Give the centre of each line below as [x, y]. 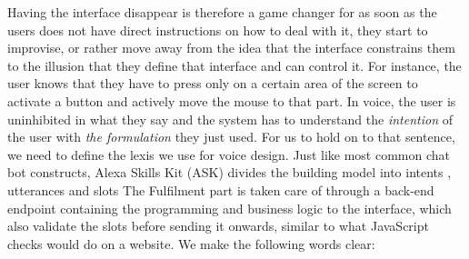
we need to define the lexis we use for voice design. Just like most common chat [229, 154]
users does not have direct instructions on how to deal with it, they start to [218, 30]
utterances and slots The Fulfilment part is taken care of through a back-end [221, 189]
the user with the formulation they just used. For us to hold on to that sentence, [231, 137]
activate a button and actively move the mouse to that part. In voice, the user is [232, 100]
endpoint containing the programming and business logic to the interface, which [230, 208]
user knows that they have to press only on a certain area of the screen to [213, 83]
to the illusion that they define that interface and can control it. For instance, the [234, 65]
